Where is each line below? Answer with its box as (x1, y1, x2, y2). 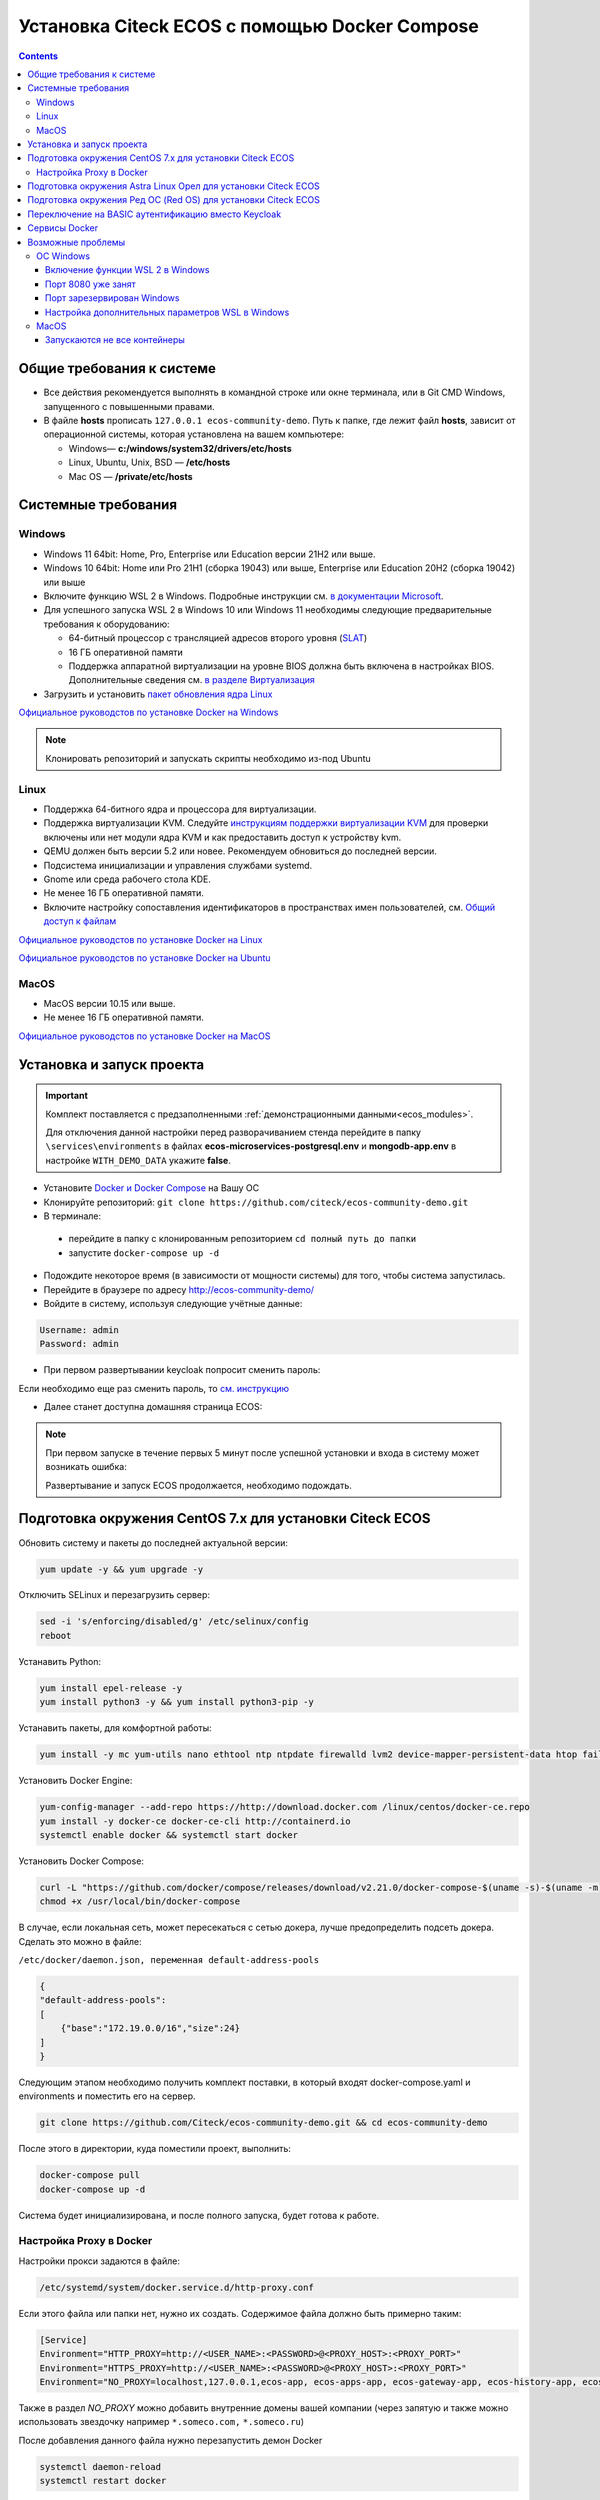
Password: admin (39, 1338, 120, 1350)
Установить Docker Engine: (18, 1775, 133, 1787)
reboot (39, 1630, 72, 1641)
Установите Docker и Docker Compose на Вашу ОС (43, 1182, 260, 1194)
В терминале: (43, 1210, 102, 1222)
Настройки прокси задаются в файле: (18, 2255, 180, 2267)
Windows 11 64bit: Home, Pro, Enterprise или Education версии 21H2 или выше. (43, 548, 376, 560)
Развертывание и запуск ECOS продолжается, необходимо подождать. (45, 1479, 352, 1491)
